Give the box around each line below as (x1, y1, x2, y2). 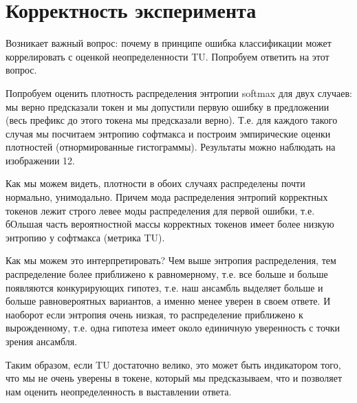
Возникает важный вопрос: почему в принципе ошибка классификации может (6, 36, 332, 50)
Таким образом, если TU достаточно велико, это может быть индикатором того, (6, 357, 341, 371)
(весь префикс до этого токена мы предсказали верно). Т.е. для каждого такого (6, 113, 338, 127)
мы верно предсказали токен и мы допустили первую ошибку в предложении (6, 99, 329, 113)
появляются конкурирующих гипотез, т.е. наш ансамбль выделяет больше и (6, 280, 323, 294)
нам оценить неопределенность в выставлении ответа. (6, 384, 232, 398)
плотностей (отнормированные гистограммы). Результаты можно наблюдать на (6, 140, 336, 154)
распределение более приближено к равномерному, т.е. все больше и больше (6, 267, 328, 281)
